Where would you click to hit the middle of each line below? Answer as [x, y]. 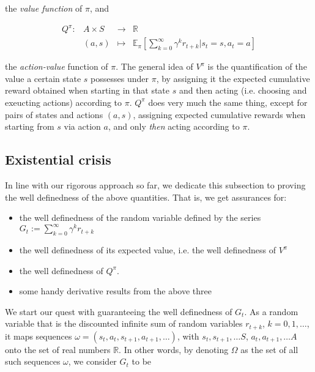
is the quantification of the [257, 66]
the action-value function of [57, 66]
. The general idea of [154, 66]
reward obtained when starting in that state [87, 90]
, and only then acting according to [174, 126]
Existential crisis [58, 159]
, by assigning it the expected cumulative [233, 78]
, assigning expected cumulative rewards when [219, 114]
